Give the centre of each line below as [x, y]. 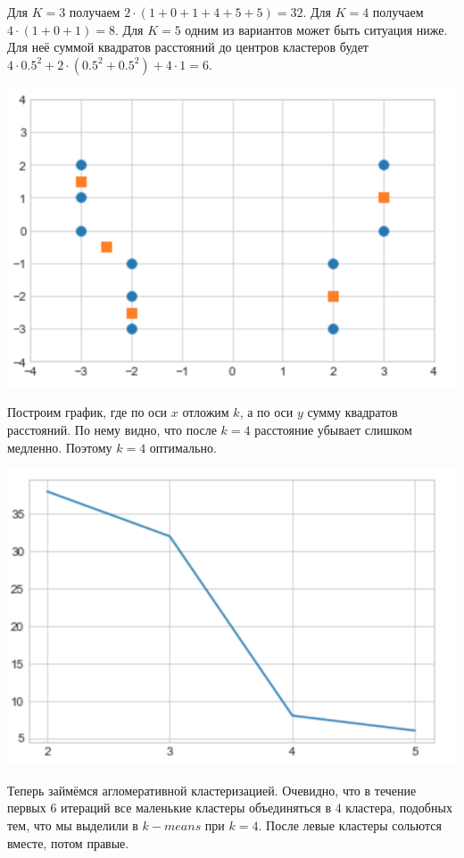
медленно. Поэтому [60, 447]
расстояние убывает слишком [333, 430]
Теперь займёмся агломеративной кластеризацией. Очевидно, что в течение [212, 790]
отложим [206, 412]
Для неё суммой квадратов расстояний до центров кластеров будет [188, 47]
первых [27, 808]
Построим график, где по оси [87, 412]
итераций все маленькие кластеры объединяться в [196, 808]
